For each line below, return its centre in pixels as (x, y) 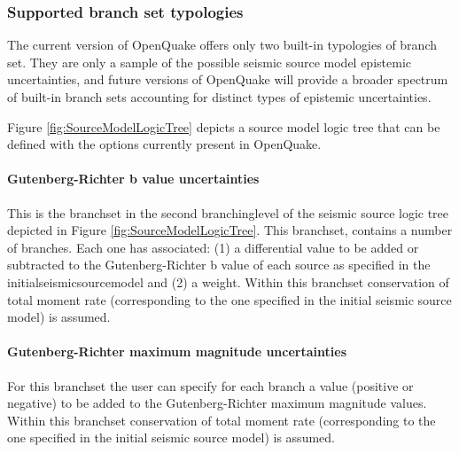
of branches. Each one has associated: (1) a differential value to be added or (213, 247)
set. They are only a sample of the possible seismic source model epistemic (209, 62)
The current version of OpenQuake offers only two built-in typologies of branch (222, 45)
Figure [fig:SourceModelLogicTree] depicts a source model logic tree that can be (224, 126)
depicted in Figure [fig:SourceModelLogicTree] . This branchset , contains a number (230, 230)
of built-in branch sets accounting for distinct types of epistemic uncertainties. (219, 97)
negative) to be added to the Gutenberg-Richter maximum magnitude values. (217, 403)
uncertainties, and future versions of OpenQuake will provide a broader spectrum (228, 79)
